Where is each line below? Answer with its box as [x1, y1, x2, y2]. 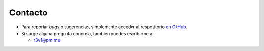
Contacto [9, 7, 48, 18]
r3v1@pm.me [33, 38, 61, 43]
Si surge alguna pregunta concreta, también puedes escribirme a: [21, 30, 154, 36]
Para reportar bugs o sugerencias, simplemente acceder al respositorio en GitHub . [21, 24, 188, 30]
